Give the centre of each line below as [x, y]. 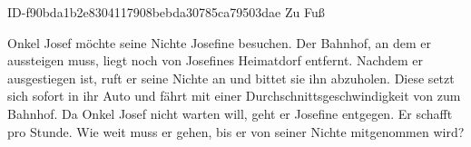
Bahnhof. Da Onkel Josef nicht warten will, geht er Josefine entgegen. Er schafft [230, 113]
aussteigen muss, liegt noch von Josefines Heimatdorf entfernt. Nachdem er [216, 60]
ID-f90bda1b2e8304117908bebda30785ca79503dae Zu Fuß [166, 12]
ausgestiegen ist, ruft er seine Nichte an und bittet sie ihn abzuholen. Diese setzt [231, 78]
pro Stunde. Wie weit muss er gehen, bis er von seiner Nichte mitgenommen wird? [236, 131]
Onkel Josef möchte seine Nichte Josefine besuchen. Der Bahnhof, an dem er [219, 42]
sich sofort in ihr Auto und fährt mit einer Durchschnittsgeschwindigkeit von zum [234, 96]
